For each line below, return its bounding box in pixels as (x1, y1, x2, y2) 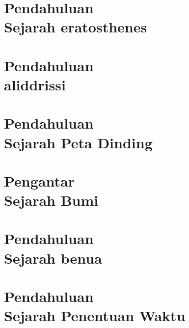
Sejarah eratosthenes (4, 17, 147, 37)
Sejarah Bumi (4, 190, 99, 210)
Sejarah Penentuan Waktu (4, 305, 186, 326)
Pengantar (4, 170, 75, 191)
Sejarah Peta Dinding (4, 132, 153, 152)
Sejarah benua (4, 247, 102, 268)
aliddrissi (4, 74, 66, 94)
